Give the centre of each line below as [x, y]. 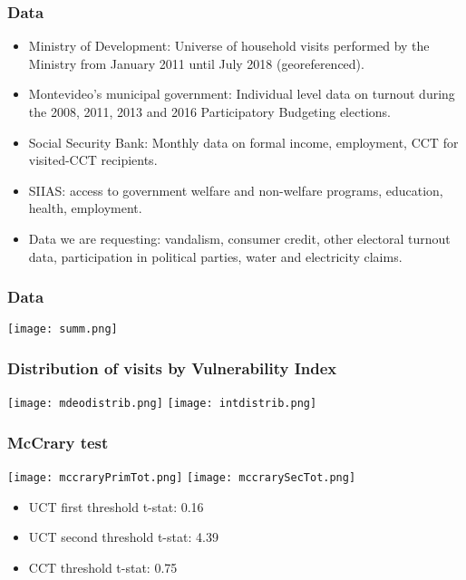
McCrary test [58, 442]
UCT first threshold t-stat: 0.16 [116, 506]
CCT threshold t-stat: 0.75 [103, 567]
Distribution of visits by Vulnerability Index [172, 367]
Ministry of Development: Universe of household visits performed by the [229, 46]
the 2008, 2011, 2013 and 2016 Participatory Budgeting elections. [209, 111]
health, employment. [85, 208]
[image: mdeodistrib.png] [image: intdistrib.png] [162, 404]
